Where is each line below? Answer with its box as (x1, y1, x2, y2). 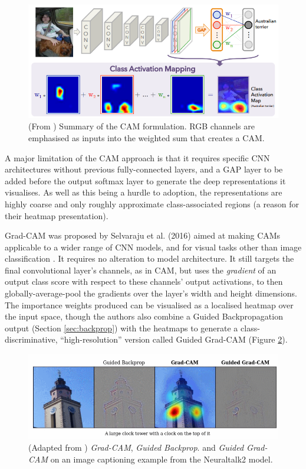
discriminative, (5, 333, 58, 346)
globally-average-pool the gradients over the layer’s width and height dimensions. (5, 287, 297, 299)
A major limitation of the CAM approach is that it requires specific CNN (5, 151, 270, 164)
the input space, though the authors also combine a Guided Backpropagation (5, 310, 283, 323)
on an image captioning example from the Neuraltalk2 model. (50, 452, 273, 465)
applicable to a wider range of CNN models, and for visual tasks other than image (5, 240, 302, 253)
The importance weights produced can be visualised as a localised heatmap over (5, 298, 294, 311)
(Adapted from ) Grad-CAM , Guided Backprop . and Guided (28, 441, 244, 454)
